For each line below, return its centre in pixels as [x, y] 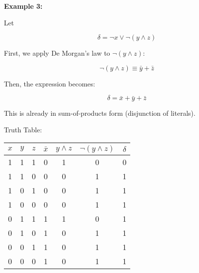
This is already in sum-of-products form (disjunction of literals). [100, 113]
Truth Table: [23, 129]
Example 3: [23, 6]
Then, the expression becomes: [50, 83]
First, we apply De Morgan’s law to [57, 53]
